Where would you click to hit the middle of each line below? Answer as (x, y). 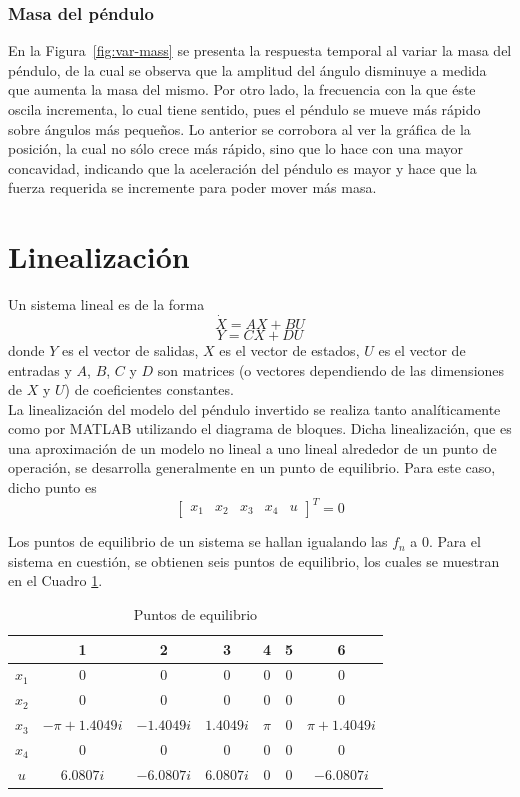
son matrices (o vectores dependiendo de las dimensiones (331, 369)
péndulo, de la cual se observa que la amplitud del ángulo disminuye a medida (247, 69)
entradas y (40, 369)
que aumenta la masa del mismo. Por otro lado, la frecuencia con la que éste (242, 89)
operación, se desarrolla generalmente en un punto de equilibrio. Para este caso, (252, 467)
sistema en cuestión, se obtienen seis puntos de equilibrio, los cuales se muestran (254, 560)
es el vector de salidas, (130, 349)
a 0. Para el (445, 541)
